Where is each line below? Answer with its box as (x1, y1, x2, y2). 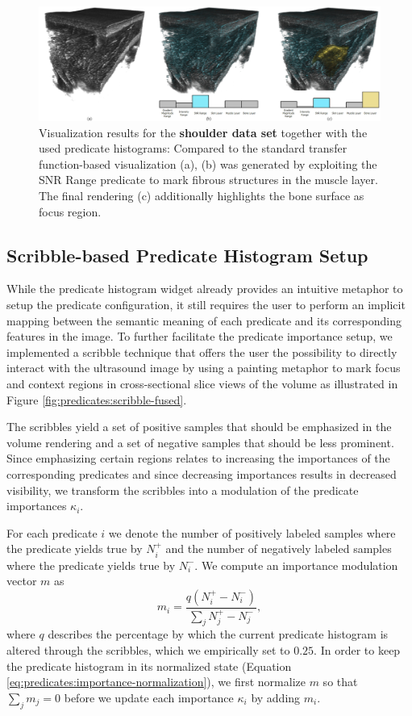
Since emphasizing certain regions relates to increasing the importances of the (6, 450, 390, 467)
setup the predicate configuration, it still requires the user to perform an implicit (6, 295, 406, 312)
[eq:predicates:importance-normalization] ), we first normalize (6, 673, 306, 690)
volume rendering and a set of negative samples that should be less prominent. (6, 433, 394, 450)
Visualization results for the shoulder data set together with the (39, 124, 368, 140)
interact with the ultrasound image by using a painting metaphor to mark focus (6, 359, 401, 376)
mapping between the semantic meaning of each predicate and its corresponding (6, 312, 402, 329)
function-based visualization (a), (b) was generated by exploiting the (39, 155, 377, 172)
